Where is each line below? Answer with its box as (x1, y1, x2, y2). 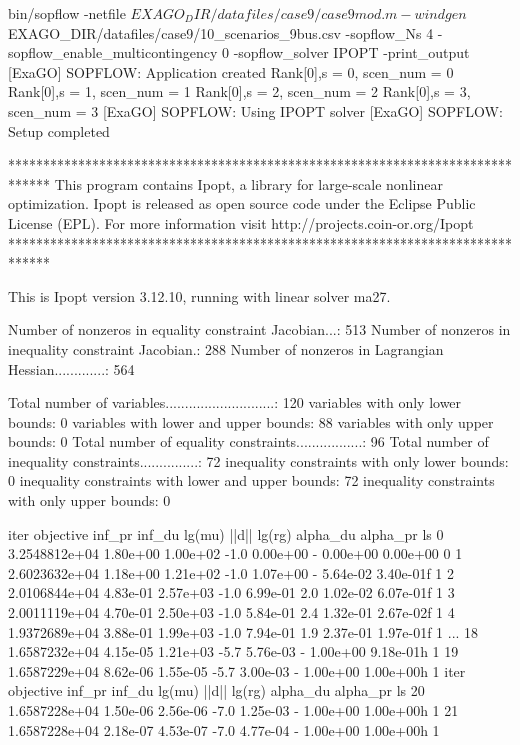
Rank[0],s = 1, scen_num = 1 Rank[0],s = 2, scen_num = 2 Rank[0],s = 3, (8, 81, 471, 102)
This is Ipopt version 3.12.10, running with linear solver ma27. (8, 285, 391, 306)
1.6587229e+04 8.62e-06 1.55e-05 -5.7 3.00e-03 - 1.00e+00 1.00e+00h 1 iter (8, 660, 466, 681)
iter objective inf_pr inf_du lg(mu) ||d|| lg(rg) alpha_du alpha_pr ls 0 (8, 523, 444, 544)
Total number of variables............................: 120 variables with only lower (8, 392, 462, 413)
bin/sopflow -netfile (8, 3, 126, 23)
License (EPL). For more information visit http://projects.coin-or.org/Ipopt (8, 212, 474, 233)
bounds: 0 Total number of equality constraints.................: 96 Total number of (8, 431, 489, 452)
